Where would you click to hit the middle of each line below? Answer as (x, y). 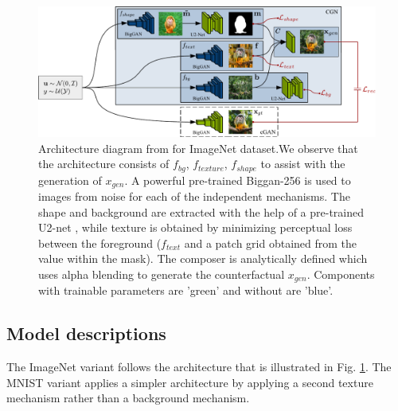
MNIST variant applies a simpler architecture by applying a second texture (190, 382)
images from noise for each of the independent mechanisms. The (194, 196)
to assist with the (303, 164)
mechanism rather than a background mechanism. (128, 398)
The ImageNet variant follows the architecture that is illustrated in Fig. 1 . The (199, 367)
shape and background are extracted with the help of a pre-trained (201, 211)
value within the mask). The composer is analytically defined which (203, 258)
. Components (341, 274)
